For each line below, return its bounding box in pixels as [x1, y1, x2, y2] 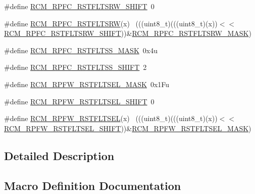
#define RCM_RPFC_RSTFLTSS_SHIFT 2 [4, 62, 147, 72]
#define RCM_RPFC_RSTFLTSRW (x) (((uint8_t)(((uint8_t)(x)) [4, 18, 218, 28]
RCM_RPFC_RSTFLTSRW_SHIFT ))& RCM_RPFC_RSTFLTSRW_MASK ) [4, 28, 251, 38]
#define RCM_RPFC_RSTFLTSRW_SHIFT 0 [4, 1, 155, 11]
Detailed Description [4, 147, 115, 163]
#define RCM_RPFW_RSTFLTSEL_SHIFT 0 [4, 96, 155, 106]
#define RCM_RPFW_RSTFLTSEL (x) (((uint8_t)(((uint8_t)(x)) [4, 113, 218, 124]
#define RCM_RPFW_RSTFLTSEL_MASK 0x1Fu [4, 79, 170, 89]
